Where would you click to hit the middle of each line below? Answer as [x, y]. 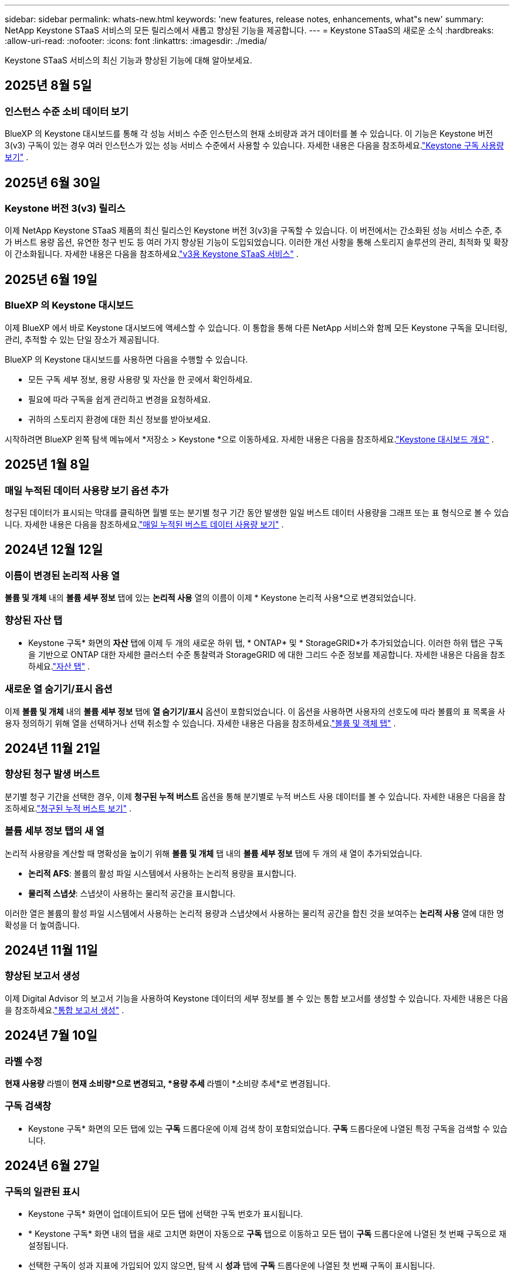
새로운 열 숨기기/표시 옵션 [59, 689]
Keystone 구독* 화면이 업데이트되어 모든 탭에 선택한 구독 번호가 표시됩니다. [166, 1213]
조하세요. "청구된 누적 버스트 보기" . [68, 808]
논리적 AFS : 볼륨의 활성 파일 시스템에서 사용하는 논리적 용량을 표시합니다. [163, 873]
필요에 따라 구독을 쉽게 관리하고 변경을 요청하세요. [120, 399]
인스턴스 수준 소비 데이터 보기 [67, 111]
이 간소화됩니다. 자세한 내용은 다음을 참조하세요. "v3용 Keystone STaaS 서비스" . [152, 254]
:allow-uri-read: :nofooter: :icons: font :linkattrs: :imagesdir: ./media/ [136, 41]
